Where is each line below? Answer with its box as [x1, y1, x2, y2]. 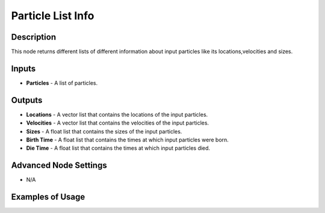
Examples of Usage [11, 192, 85, 202]
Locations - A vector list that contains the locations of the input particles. [26, 111, 208, 118]
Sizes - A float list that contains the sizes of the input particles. [26, 128, 182, 135]
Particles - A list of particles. [26, 79, 98, 87]
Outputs [11, 95, 43, 105]
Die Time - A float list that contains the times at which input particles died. [26, 144, 211, 152]
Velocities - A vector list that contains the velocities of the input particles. [26, 119, 209, 126]
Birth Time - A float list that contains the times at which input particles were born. [26, 136, 229, 144]
